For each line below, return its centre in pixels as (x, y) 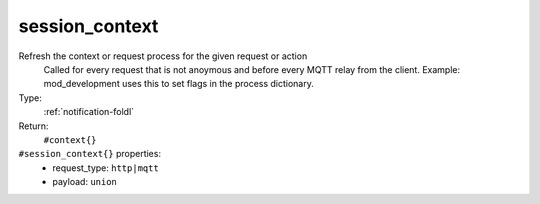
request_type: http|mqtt (105, 167)
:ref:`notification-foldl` (89, 112)
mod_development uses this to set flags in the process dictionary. (179, 84)
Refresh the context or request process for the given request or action (163, 56)
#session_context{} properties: (90, 154)
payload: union (84, 182)
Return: (33, 126)
